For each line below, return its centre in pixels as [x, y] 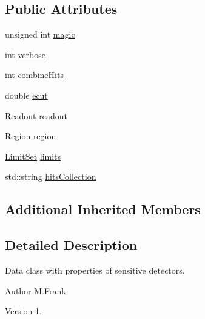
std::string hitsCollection [51, 176]
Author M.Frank [35, 290]
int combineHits [34, 75]
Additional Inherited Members [103, 209]
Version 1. [23, 311]
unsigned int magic [40, 34]
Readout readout [36, 115]
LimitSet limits [33, 156]
